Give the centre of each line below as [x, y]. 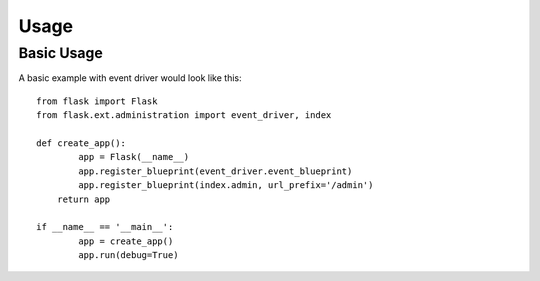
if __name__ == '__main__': [105, 227]
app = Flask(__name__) [134, 157]
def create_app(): [81, 143]
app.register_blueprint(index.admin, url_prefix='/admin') [226, 185]
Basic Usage [61, 53]
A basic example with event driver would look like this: [130, 78]
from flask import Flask [97, 101]
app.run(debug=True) [128, 255]
